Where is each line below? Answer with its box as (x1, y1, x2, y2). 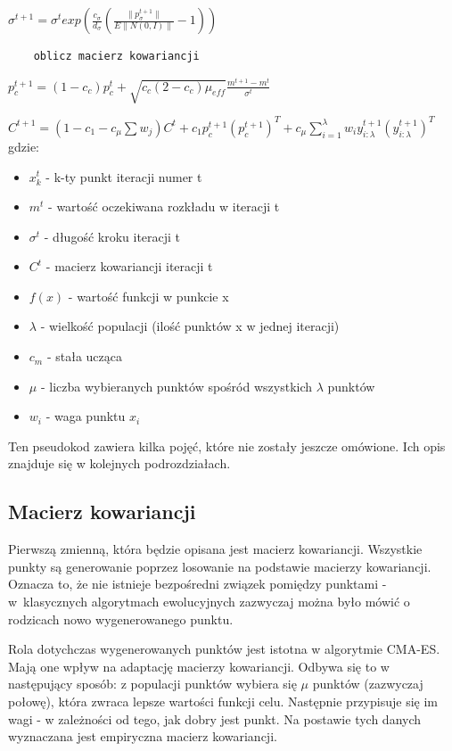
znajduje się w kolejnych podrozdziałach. (8, 454, 231, 473)
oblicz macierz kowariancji (33, 50, 200, 62)
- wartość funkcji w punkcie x (68, 286, 229, 305)
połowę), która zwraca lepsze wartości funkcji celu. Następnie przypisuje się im (8, 692, 438, 710)
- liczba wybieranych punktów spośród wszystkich (40, 376, 313, 395)
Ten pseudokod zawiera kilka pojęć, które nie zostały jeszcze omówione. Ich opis (8, 436, 446, 455)
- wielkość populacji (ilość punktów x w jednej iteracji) (40, 317, 340, 335)
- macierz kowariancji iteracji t (45, 257, 213, 276)
